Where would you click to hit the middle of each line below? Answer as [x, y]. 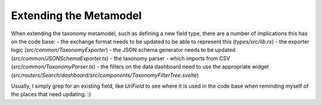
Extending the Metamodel [76, 16]
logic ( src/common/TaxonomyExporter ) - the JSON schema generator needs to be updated [123, 50]
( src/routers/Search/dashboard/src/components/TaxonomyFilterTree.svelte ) [105, 75]
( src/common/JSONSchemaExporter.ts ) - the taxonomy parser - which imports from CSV [121, 58]
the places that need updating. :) [51, 94]
